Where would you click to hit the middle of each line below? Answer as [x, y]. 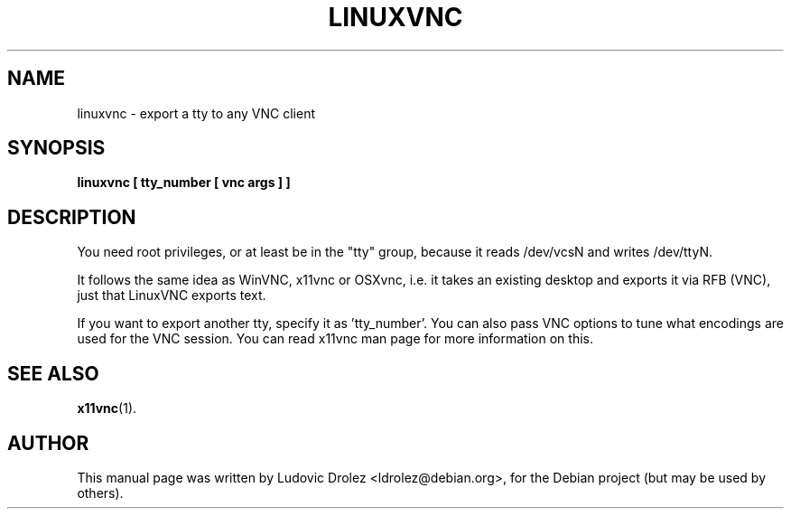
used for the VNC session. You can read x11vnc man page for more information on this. [335, 339]
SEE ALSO [53, 373]
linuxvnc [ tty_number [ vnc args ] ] [184, 183]
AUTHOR [48, 443]
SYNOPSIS [56, 148]
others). [100, 493]
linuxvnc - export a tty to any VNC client [196, 113]
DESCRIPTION [72, 217]
